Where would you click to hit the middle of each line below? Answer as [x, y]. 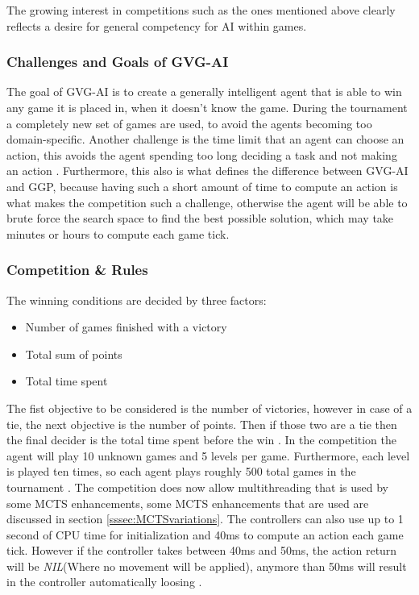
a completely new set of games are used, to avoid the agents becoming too [189, 123]
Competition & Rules [77, 270]
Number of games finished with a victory [126, 327]
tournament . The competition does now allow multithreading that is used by [197, 487]
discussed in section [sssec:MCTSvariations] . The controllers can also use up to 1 [205, 519]
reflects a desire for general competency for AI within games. [157, 25]
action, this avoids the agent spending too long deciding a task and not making [202, 154]
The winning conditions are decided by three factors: [137, 300]
